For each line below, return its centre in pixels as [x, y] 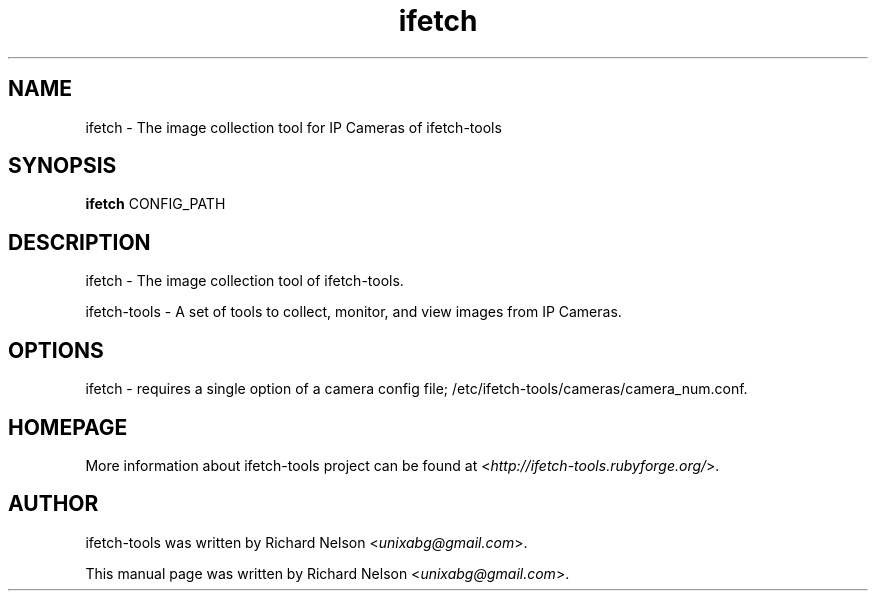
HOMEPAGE [68, 427]
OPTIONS [56, 350]
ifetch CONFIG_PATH [155, 204]
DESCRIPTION [79, 242]
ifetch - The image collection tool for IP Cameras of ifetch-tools [293, 127]
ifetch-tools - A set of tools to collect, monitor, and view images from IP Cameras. [353, 312]
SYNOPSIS [62, 166]
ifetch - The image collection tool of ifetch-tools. [244, 281]
